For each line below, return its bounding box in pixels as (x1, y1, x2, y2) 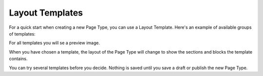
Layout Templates (9, 7, 83, 18)
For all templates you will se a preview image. (9, 40, 100, 46)
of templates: (9, 31, 36, 37)
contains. (9, 56, 28, 62)
